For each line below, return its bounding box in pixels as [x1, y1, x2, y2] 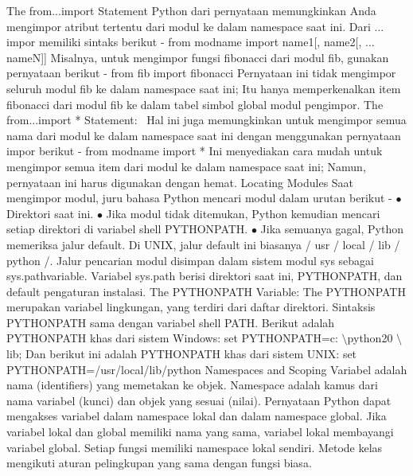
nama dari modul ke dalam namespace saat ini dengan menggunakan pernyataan [6, 127, 401, 143]
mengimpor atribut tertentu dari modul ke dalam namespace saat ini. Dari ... [6, 18, 384, 34]
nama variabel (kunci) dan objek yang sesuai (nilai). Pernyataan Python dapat [6, 392, 392, 408]
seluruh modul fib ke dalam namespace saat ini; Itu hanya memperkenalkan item [6, 80, 401, 96]
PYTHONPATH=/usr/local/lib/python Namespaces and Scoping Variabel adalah [6, 361, 407, 377]
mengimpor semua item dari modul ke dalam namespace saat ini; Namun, [6, 158, 366, 174]
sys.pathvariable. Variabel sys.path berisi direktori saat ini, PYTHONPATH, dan [6, 267, 403, 284]
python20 [347, 330, 393, 346]
